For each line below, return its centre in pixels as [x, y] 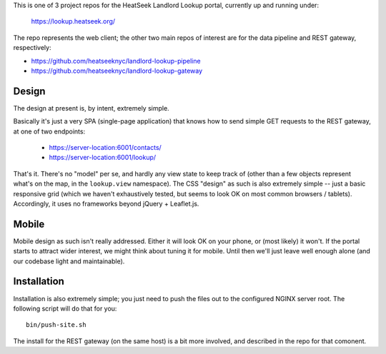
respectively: [32, 48]
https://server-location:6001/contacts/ [105, 148]
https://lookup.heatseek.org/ [73, 21]
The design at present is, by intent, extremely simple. [91, 108]
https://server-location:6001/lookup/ [103, 158]
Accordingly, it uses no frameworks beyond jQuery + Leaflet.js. [106, 203]
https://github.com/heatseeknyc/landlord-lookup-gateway [117, 71]
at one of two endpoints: [49, 131]
